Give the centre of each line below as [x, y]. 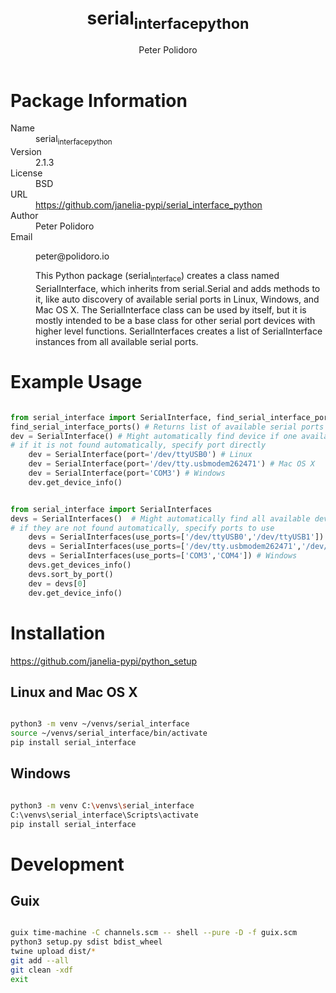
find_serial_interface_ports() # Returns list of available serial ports [167, 427]
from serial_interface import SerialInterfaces [111, 509]
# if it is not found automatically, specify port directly [138, 445]
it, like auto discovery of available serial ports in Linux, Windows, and [177, 299]
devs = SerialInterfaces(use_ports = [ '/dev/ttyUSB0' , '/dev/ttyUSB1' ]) [176, 537]
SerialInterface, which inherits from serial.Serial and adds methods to [178, 288]
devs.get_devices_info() [80, 565]
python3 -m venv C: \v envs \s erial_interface [102, 805]
